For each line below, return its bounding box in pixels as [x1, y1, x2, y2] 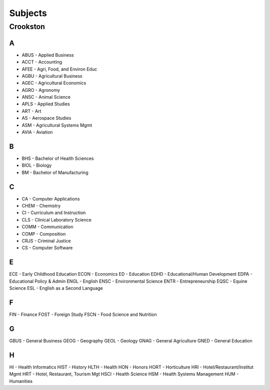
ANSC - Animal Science [21, 94, 71, 100]
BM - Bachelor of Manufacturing [21, 169, 88, 175]
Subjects [9, 8, 47, 19]
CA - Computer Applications [21, 196, 80, 202]
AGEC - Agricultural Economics [21, 80, 86, 86]
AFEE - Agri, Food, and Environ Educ [21, 66, 97, 72]
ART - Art [21, 108, 41, 114]
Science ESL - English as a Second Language [9, 285, 103, 291]
